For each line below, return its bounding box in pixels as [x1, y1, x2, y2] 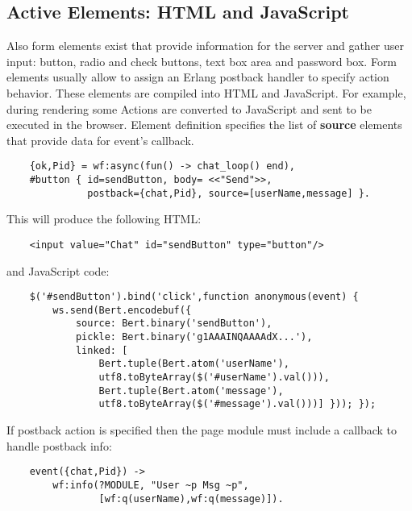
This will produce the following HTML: [6, 210, 202, 227]
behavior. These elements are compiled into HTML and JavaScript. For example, [6, 84, 406, 101]
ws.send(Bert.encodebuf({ [52, 304, 192, 316]
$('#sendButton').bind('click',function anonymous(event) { [29, 291, 359, 303]
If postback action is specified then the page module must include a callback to [6, 422, 397, 438]
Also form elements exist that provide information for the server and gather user [6, 37, 405, 54]
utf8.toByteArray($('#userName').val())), [98, 372, 330, 384]
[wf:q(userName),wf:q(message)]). [98, 492, 284, 505]
